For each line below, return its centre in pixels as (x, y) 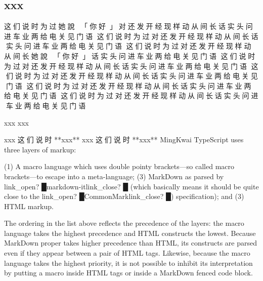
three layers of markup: (40, 149)
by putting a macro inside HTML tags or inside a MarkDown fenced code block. (128, 273)
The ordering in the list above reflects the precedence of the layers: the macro (124, 223)
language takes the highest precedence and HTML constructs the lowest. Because (130, 233)
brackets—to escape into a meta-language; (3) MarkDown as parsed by (114, 176)
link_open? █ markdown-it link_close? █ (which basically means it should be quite (131, 186)
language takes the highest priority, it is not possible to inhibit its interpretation (128, 263)
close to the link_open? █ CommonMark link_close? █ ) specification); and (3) (124, 196)
